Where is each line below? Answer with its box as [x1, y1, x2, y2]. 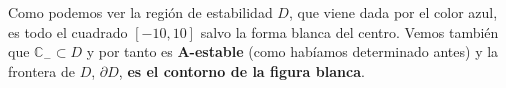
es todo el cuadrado [8, 21, 128, 42]
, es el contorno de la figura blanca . [118, 60, 365, 81]
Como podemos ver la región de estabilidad [8, 2, 273, 22]
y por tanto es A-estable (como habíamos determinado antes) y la [86, 41, 499, 62]
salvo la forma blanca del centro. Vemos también [200, 21, 499, 42]
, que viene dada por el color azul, [288, 2, 498, 22]
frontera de [8, 60, 75, 81]
